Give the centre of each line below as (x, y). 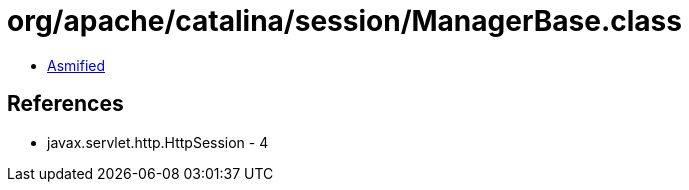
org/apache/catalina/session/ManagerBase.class (344, 21)
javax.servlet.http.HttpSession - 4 (158, 142)
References (65, 104)
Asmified (76, 65)
